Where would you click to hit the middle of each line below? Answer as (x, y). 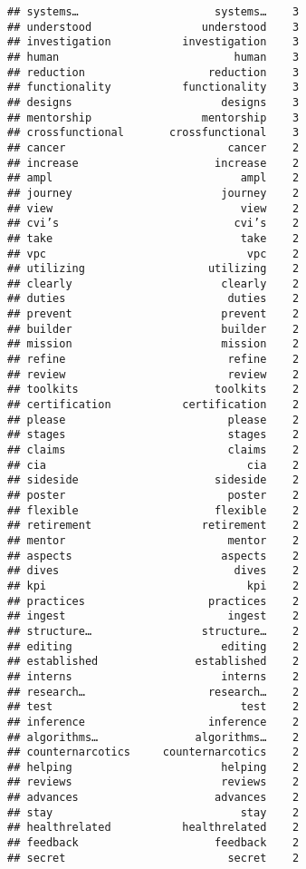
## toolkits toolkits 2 (153, 390)
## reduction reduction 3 (153, 72)
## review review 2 (153, 374)
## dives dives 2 (153, 571)
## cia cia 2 (153, 465)
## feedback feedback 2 (153, 843)
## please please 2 (153, 420)
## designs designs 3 (153, 102)
